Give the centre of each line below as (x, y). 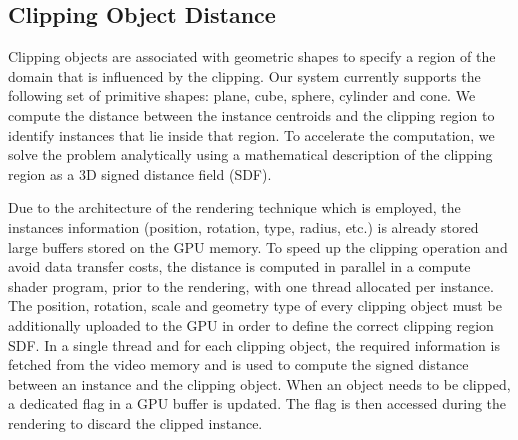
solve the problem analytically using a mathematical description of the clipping (250, 154)
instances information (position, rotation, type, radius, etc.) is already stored (243, 226)
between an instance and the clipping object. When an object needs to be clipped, (259, 383)
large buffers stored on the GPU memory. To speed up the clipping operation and (258, 246)
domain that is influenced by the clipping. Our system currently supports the (244, 75)
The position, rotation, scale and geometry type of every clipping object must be (255, 305)
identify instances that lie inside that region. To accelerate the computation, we (251, 134)
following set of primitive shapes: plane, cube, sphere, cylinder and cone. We (242, 95)
